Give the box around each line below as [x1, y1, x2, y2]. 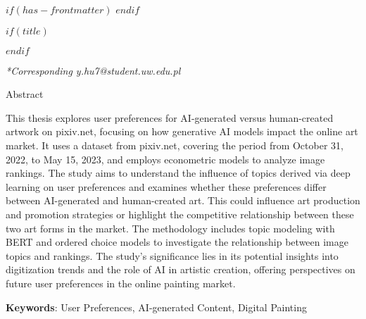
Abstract [6, 87, 44, 101]
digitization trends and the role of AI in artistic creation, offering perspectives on [6, 262, 355, 277]
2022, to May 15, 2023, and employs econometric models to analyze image [6, 151, 325, 166]
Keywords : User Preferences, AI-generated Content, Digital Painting [6, 299, 307, 314]
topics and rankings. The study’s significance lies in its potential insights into [6, 248, 339, 263]
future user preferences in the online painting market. [6, 275, 236, 290]
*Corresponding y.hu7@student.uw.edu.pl [6, 63, 181, 77]
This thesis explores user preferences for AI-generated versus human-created [6, 110, 334, 125]
